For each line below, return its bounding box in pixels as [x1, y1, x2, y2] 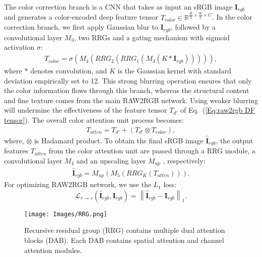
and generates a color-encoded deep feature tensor [4, 12, 158, 22]
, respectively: [163, 155, 206, 165]
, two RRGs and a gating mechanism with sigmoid [74, 32, 230, 42]
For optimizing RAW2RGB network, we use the [4, 179, 151, 190]
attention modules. [24, 244, 82, 255]
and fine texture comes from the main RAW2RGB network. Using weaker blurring [4, 95, 258, 105]
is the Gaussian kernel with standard [117, 65, 231, 76]
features [4, 145, 28, 156]
